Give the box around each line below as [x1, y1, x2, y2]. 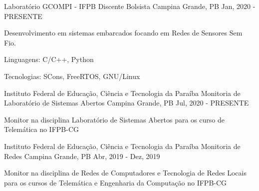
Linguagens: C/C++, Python [4, 54, 94, 64]
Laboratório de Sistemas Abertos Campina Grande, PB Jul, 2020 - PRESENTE [4, 97, 249, 108]
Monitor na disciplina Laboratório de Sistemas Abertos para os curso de [4, 114, 225, 124]
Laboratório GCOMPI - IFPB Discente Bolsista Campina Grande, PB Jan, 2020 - [4, 1, 256, 11]
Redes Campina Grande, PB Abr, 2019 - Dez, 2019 [4, 150, 160, 161]
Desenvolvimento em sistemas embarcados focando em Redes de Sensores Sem [4, 27, 243, 38]
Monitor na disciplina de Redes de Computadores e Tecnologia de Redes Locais [4, 167, 247, 178]
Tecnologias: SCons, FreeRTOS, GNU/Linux [4, 70, 140, 81]
